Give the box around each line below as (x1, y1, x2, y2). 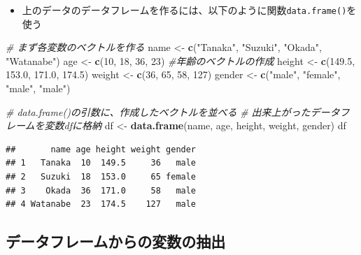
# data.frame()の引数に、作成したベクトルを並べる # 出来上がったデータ (6, 104, 340, 119)
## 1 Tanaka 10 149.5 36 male (6, 158, 197, 168)
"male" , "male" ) (6, 81, 71, 96)
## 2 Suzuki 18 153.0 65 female (6, 172, 197, 182)
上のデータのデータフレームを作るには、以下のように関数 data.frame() (22, 3, 347, 17)
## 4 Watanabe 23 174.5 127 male (6, 199, 197, 210)
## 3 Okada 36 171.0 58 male (6, 185, 197, 196)
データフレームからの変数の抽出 (6, 231, 226, 252)
